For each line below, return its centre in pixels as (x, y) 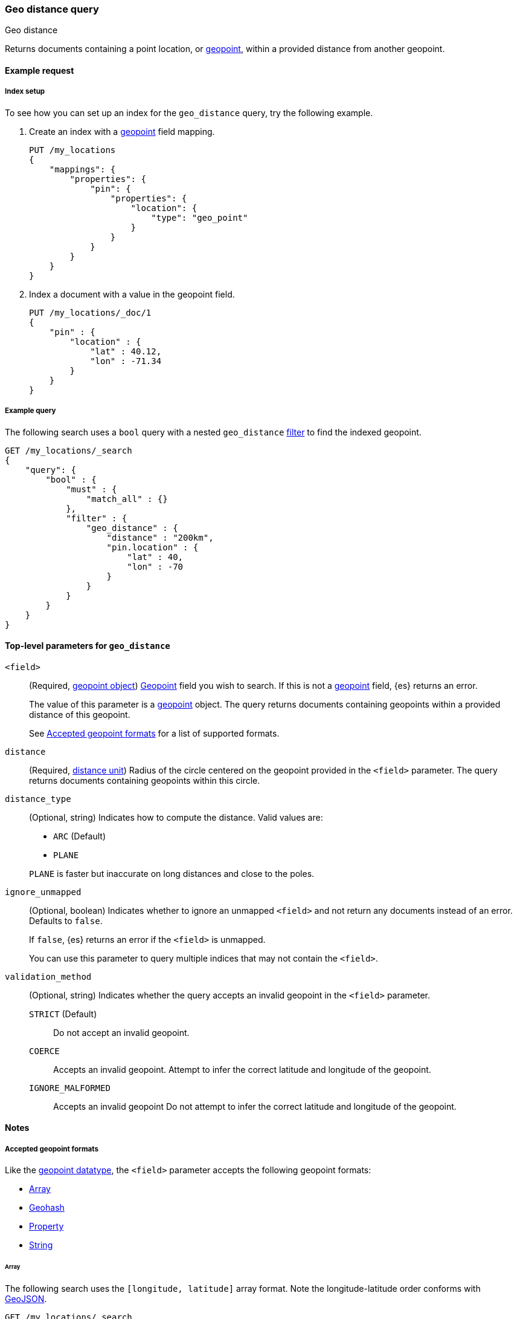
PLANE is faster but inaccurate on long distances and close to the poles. (172, 873)
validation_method (48, 976)
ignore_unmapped (43, 892)
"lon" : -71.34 (126, 361)
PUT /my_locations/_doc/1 (90, 312)
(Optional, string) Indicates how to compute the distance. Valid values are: (176, 817)
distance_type (38, 799)
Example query (31, 411)
